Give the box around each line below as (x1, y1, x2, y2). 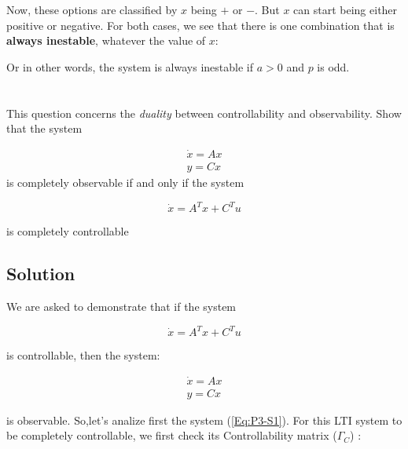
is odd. (317, 58, 350, 75)
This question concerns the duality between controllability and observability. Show (6, 104, 402, 121)
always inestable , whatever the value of (6, 32, 206, 49)
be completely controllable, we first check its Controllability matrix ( (6, 427, 337, 444)
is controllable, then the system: (6, 347, 160, 363)
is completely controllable (6, 223, 129, 239)
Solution (6, 261, 75, 286)
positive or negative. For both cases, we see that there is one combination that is (6, 16, 395, 33)
